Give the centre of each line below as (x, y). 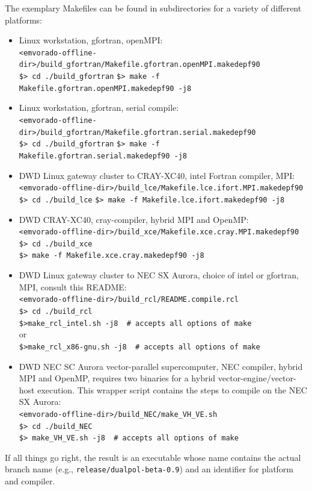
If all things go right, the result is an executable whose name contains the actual (153, 457)
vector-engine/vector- (257, 378)
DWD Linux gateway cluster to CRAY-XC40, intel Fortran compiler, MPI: (157, 175)
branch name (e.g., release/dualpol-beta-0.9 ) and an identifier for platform (149, 469)
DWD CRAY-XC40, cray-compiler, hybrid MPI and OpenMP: (134, 219)
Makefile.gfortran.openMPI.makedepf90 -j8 (105, 88)
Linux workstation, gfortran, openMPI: (91, 40)
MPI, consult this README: (73, 286)
